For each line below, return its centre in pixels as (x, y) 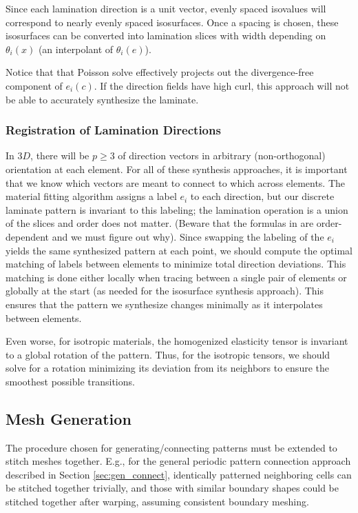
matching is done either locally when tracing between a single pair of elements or (176, 277)
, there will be (60, 155)
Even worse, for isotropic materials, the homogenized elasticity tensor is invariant (177, 341)
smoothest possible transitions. (70, 381)
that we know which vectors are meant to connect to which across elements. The (176, 182)
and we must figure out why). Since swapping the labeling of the (188, 236)
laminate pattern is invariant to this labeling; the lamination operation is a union (177, 209)
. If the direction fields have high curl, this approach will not (222, 85)
